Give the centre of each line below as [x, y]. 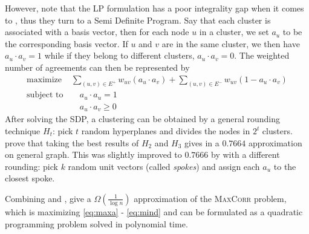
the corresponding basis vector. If [67, 43]
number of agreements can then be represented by [97, 67]
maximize [44, 80]
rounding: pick [31, 166]
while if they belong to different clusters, [119, 55]
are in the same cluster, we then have [231, 43]
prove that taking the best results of [72, 142]
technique [23, 131]
